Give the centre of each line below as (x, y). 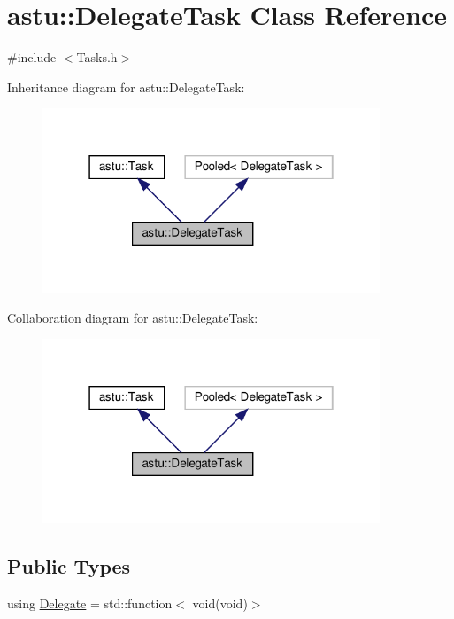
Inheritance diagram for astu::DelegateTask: (126, 86)
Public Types (69, 566)
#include (32, 57)
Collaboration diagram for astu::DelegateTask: (133, 317)
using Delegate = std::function (90, 603)
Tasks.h (97, 57)
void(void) (220, 603)
